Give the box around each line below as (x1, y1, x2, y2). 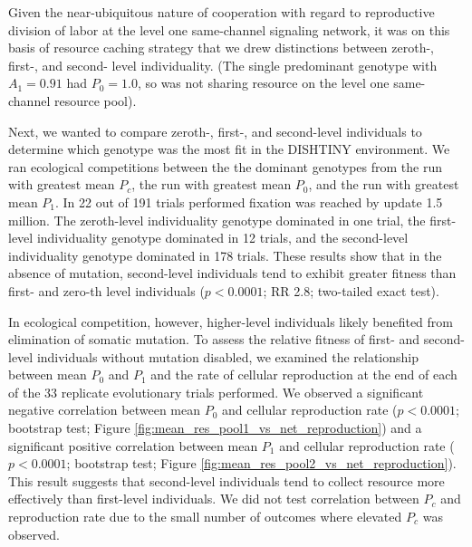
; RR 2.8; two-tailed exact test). (263, 281, 439, 300)
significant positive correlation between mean (8, 436, 258, 455)
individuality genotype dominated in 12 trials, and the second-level (36, 228, 409, 247)
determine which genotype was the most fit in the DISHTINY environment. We (8, 139, 450, 158)
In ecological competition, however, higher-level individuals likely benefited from (8, 312, 453, 331)
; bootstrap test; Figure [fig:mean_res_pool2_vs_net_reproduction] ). (66, 454, 457, 473)
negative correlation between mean (8, 400, 201, 419)
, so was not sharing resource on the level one (137, 73, 390, 92)
